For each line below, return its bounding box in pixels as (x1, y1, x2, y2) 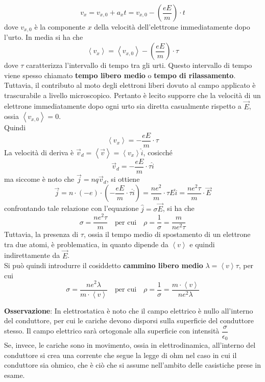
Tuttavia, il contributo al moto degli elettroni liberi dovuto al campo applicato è (4, 80, 256, 90)
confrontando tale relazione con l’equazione (4, 203, 139, 213)
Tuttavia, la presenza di (4, 229, 79, 240)
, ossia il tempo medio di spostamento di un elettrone (83, 229, 251, 240)
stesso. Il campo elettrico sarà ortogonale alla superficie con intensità (4, 325, 220, 336)
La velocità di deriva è (4, 147, 74, 157)
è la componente (34, 21, 85, 32)
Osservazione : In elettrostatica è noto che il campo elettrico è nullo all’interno (4, 305, 253, 316)
